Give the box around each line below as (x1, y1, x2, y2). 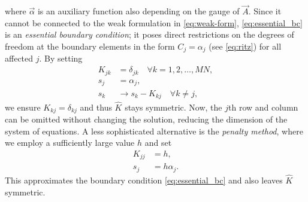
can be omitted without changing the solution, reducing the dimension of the (5, 113, 288, 126)
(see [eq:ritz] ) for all (209, 40, 282, 52)
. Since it (248, 5, 282, 17)
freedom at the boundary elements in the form (5, 40, 175, 52)
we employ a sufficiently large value (5, 136, 135, 149)
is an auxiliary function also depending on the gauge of (37, 5, 240, 17)
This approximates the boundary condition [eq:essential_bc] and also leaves (5, 174, 283, 186)
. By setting (39, 52, 83, 65)
